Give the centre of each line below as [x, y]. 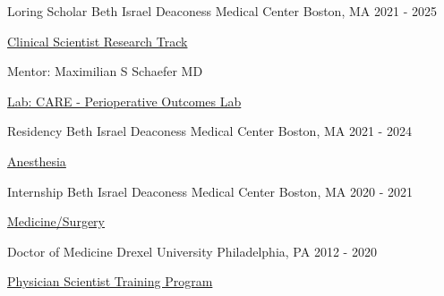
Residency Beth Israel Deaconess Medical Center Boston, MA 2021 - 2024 [209, 131]
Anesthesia [37, 161]
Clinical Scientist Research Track [98, 41]
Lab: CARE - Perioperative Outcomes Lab [124, 101]
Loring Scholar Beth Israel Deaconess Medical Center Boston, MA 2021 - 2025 [222, 11]
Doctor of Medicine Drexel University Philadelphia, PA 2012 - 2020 [192, 251]
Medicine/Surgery [56, 221]
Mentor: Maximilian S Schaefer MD [105, 71]
